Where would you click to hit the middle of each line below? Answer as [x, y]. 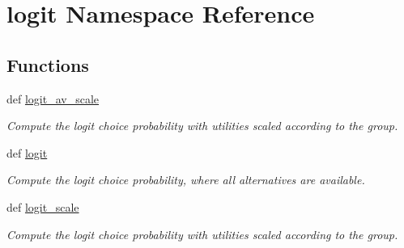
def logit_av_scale [53, 98]
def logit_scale [43, 206]
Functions [48, 64]
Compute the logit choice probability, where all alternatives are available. [186, 180]
